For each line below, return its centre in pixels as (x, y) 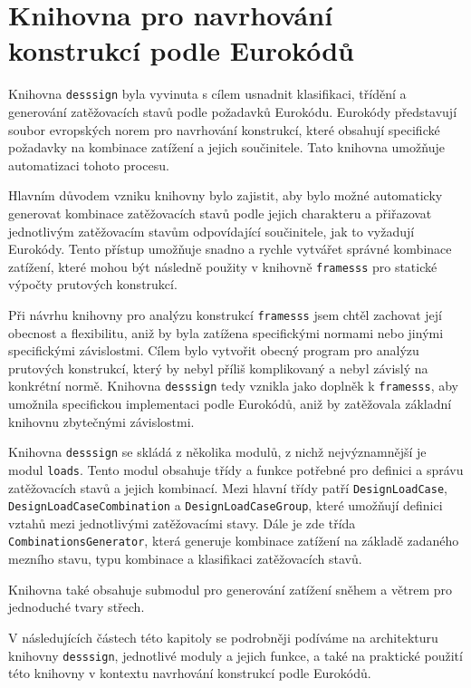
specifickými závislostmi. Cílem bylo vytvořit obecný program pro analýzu (214, 350)
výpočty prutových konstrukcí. (93, 284)
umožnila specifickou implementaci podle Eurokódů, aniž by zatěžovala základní (230, 404)
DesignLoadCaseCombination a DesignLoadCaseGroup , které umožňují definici (226, 505)
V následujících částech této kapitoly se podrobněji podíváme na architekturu (223, 637)
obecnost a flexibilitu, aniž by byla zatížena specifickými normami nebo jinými (226, 332)
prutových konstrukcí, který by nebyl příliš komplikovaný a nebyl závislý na (218, 368)
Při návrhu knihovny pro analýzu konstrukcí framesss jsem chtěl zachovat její (225, 314)
